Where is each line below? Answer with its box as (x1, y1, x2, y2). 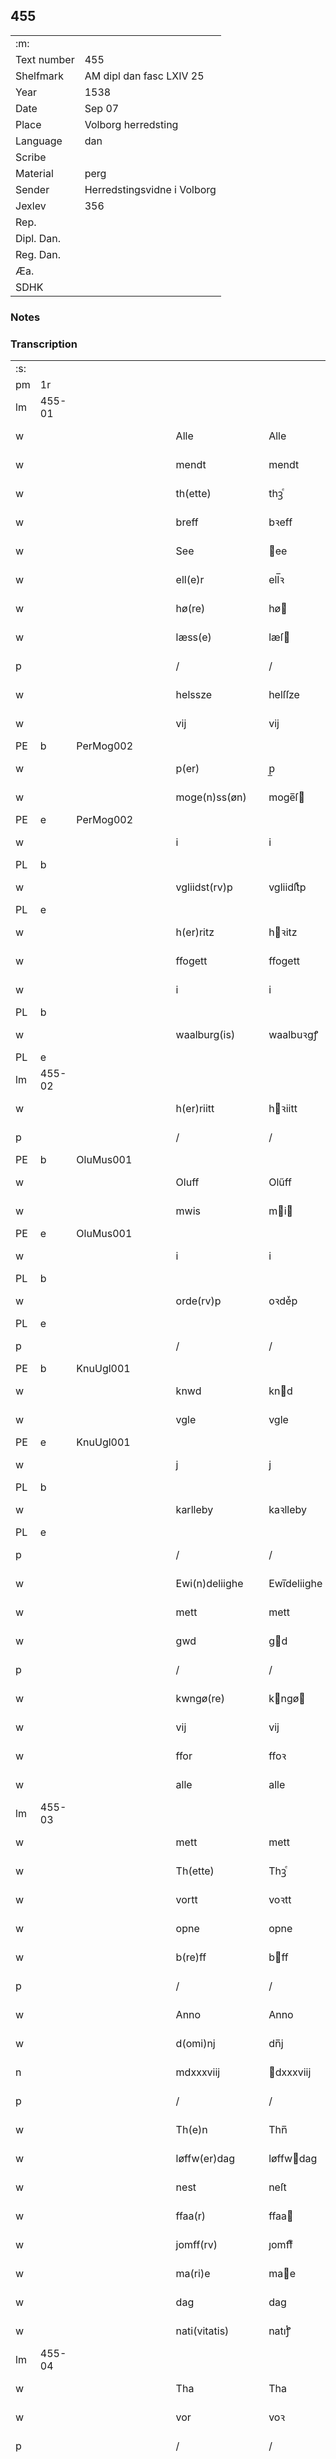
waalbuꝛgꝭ (268, 1028, 319, 1042)
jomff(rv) (175, 2238, 218, 2252)
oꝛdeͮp (268, 1294, 298, 1308)
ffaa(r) (175, 2209, 207, 2223)
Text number (15, 52, 75, 66)
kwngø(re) (175, 1692, 225, 1706)
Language (15, 134, 63, 148)
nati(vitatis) (175, 2324, 230, 2338)
